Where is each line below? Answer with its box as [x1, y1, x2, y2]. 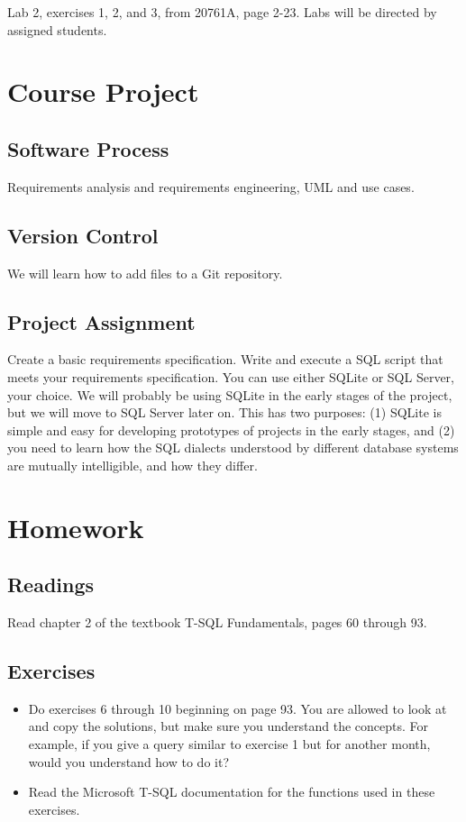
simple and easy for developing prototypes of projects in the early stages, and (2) [7, 420, 455, 439]
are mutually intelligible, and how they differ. [7, 455, 258, 474]
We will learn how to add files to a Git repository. [7, 263, 283, 282]
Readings [7, 571, 95, 598]
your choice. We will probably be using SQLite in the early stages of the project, [7, 385, 452, 404]
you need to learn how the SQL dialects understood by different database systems [7, 438, 459, 457]
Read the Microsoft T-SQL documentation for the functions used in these [28, 782, 435, 801]
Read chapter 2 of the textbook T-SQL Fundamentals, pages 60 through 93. [7, 613, 427, 632]
